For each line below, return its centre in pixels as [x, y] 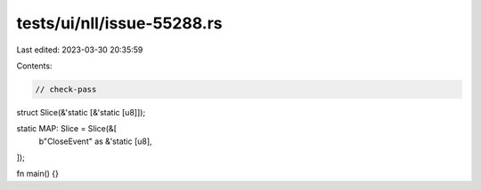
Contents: [34, 66]
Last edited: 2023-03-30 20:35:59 [80, 50]
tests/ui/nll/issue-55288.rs [119, 23]
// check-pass [66, 89]
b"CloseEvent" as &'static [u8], [95, 141]
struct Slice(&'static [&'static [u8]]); [81, 112]
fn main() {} [38, 174]
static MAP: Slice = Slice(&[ [67, 129]
